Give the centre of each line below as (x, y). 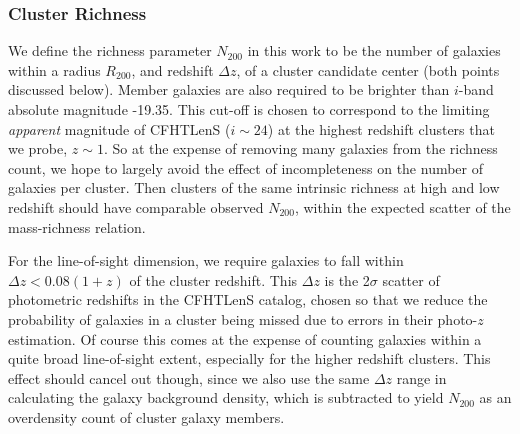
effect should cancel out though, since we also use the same (189, 377)
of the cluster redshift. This (213, 279)
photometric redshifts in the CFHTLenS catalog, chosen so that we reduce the (248, 299)
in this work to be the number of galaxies (374, 50)
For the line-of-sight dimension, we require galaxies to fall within (206, 260)
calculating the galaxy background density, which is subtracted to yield (226, 397)
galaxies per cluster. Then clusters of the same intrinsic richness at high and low (254, 187)
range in (421, 377)
